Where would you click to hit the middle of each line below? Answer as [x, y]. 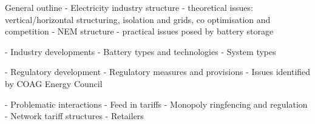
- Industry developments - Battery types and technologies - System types [141, 51]
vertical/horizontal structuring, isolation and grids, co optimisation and [138, 19]
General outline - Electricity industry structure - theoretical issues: [129, 7]
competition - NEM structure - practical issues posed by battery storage [139, 31]
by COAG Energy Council [54, 83]
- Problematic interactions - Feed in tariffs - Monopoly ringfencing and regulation [156, 104]
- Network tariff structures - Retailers [74, 116]
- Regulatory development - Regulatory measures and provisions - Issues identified [158, 72]
